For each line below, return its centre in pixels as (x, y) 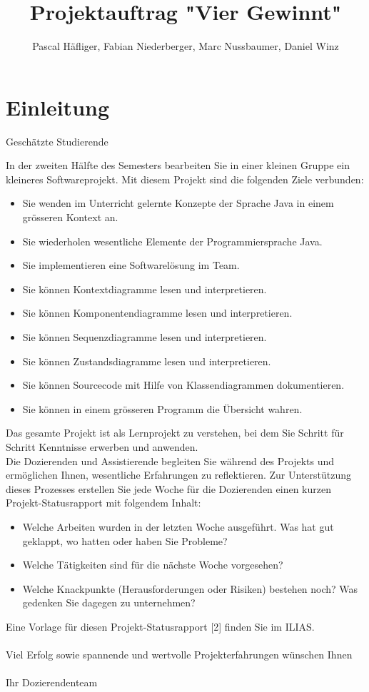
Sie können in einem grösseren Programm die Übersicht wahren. (162, 408)
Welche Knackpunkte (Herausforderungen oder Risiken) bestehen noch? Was (190, 588)
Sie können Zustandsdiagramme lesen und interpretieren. (147, 361)
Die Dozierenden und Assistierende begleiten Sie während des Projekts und (170, 461)
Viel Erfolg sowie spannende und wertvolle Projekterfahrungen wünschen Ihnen (179, 655)
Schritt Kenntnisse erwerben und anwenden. (102, 446)
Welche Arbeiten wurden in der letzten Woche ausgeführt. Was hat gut (178, 526)
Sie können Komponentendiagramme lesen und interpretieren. (157, 313)
